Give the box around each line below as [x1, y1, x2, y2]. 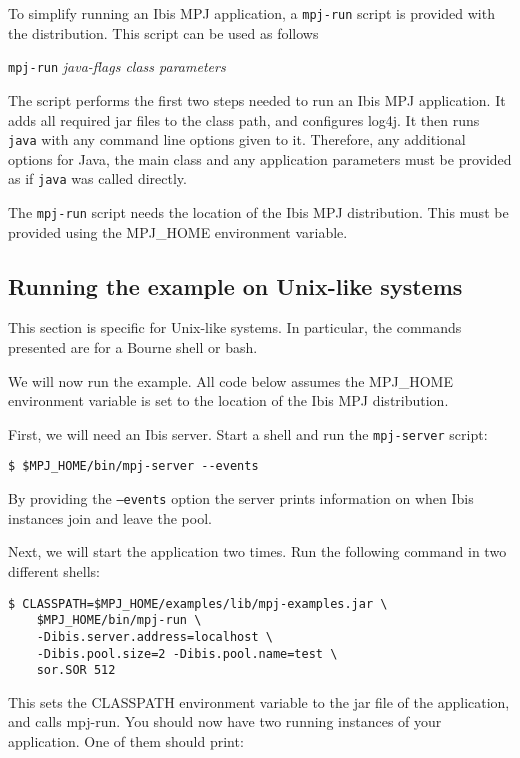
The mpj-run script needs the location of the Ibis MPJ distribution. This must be [8, 202, 509, 222]
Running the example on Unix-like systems [8, 270, 463, 301]
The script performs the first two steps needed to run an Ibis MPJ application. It [8, 89, 506, 110]
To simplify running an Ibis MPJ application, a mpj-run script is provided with [8, 3, 495, 23]
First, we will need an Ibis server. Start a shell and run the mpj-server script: [8, 423, 488, 444]
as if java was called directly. [8, 168, 187, 189]
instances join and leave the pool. [8, 507, 212, 528]
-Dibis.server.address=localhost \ [36, 629, 273, 644]
